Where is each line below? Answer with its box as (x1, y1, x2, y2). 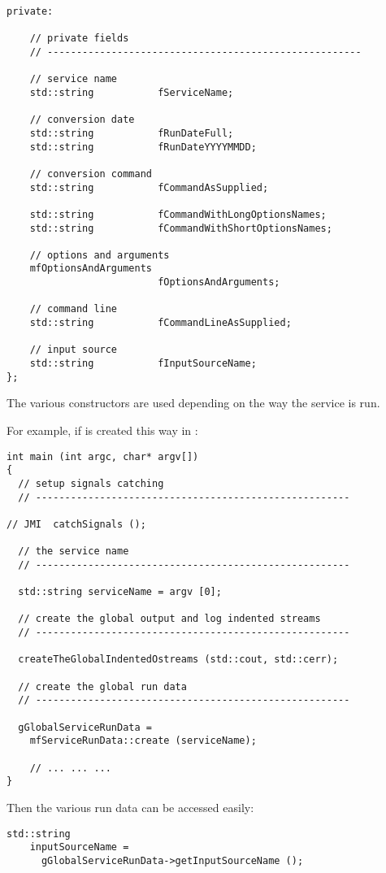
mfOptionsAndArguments (29, 263, 152, 275)
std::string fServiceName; (29, 86, 234, 98)
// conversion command (29, 167, 152, 180)
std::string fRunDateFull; (29, 127, 234, 139)
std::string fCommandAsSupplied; (29, 181, 269, 193)
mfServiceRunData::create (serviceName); (29, 735, 257, 747)
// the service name (18, 545, 129, 558)
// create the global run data (18, 680, 187, 693)
